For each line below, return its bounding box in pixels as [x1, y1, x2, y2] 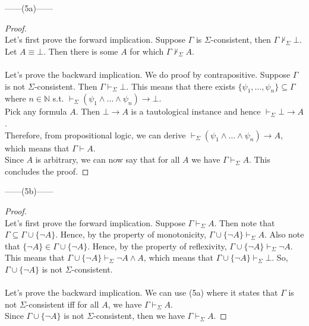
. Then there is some [43, 45, 118, 57]
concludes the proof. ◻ [5, 164, 89, 177]
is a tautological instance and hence [131, 105, 261, 118]
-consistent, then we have [93, 309, 185, 322]
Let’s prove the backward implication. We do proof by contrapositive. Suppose [5, 68, 291, 80]
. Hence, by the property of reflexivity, [87, 239, 227, 252]
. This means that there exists [126, 80, 235, 92]
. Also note [264, 228, 304, 240]
